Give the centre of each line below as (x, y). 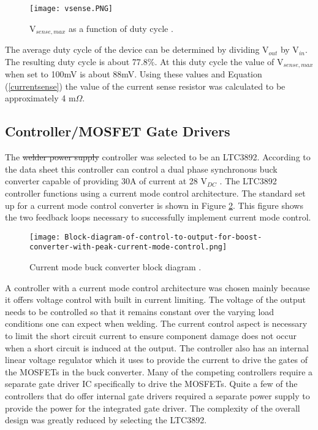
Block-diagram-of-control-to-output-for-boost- (163, 237)
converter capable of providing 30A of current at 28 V (106, 181)
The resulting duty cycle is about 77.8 (76, 61)
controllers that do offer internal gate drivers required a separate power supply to (157, 395)
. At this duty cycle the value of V (219, 61)
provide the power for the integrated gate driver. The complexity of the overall (153, 408)
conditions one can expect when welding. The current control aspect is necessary (156, 323)
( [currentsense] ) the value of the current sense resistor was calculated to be (145, 86)
